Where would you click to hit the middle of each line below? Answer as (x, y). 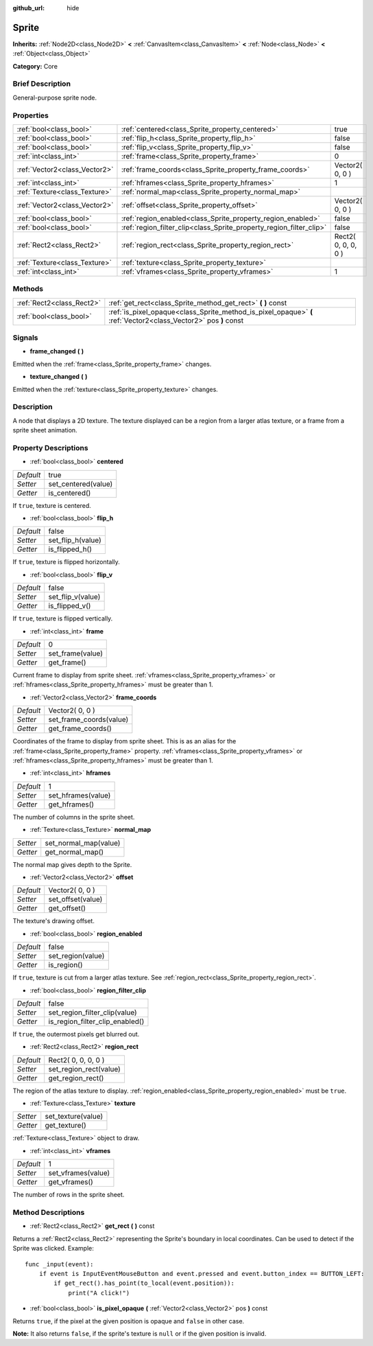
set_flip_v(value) (74, 597)
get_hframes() (71, 804)
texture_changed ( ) (59, 377)
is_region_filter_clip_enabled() (96, 1021)
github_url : (28, 8)
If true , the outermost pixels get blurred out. (76, 1034)
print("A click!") (99, 1293)
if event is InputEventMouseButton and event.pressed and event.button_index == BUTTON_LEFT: (202, 1274)
